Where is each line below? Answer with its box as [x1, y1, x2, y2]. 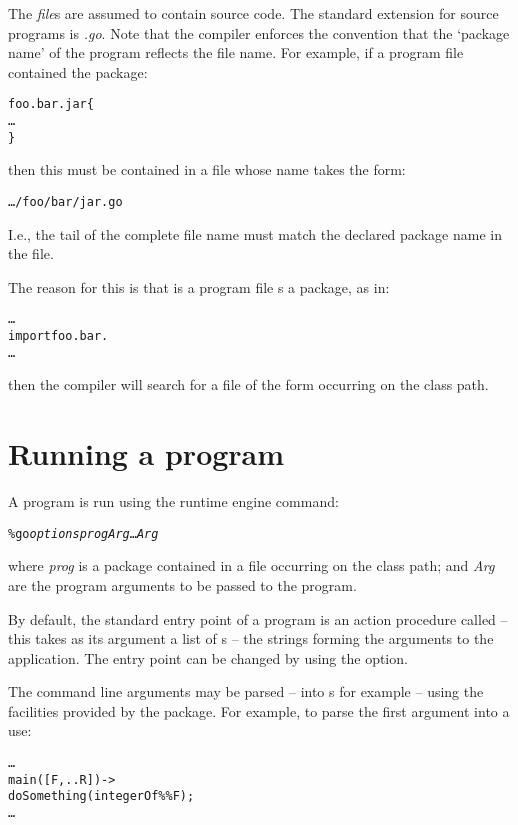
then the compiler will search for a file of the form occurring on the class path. [8, 374, 489, 395]
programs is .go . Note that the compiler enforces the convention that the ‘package [8, 22, 510, 43]
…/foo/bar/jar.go [8, 194, 123, 209]
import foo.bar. [8, 329, 109, 344]
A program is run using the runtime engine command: [8, 491, 339, 512]
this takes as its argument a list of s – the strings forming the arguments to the [8, 628, 494, 649]
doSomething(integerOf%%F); [8, 789, 195, 804]
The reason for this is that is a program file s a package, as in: [8, 276, 390, 297]
